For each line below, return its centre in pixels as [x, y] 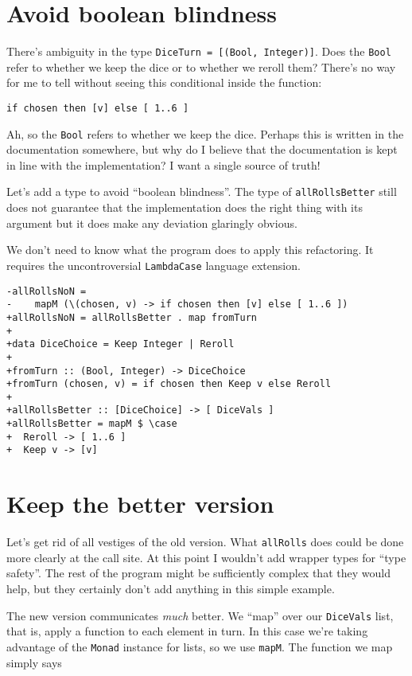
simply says [34, 662]
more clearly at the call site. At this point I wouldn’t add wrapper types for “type [206, 557]
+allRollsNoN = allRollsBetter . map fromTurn [132, 317]
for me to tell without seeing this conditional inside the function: [164, 82]
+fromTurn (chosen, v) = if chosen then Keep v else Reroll [169, 384]
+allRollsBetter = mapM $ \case [92, 424]
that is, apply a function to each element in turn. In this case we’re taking [187, 631]
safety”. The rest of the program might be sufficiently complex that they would [198, 573]
